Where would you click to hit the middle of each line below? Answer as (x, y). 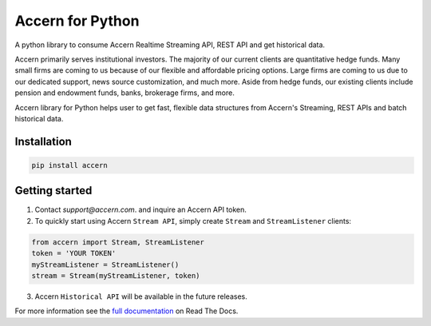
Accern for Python (77, 21)
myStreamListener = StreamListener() (105, 264)
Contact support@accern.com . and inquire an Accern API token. (141, 210)
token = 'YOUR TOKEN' (74, 253)
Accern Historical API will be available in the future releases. (141, 296)
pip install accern (69, 165)
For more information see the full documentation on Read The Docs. (127, 311)
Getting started (53, 191)
